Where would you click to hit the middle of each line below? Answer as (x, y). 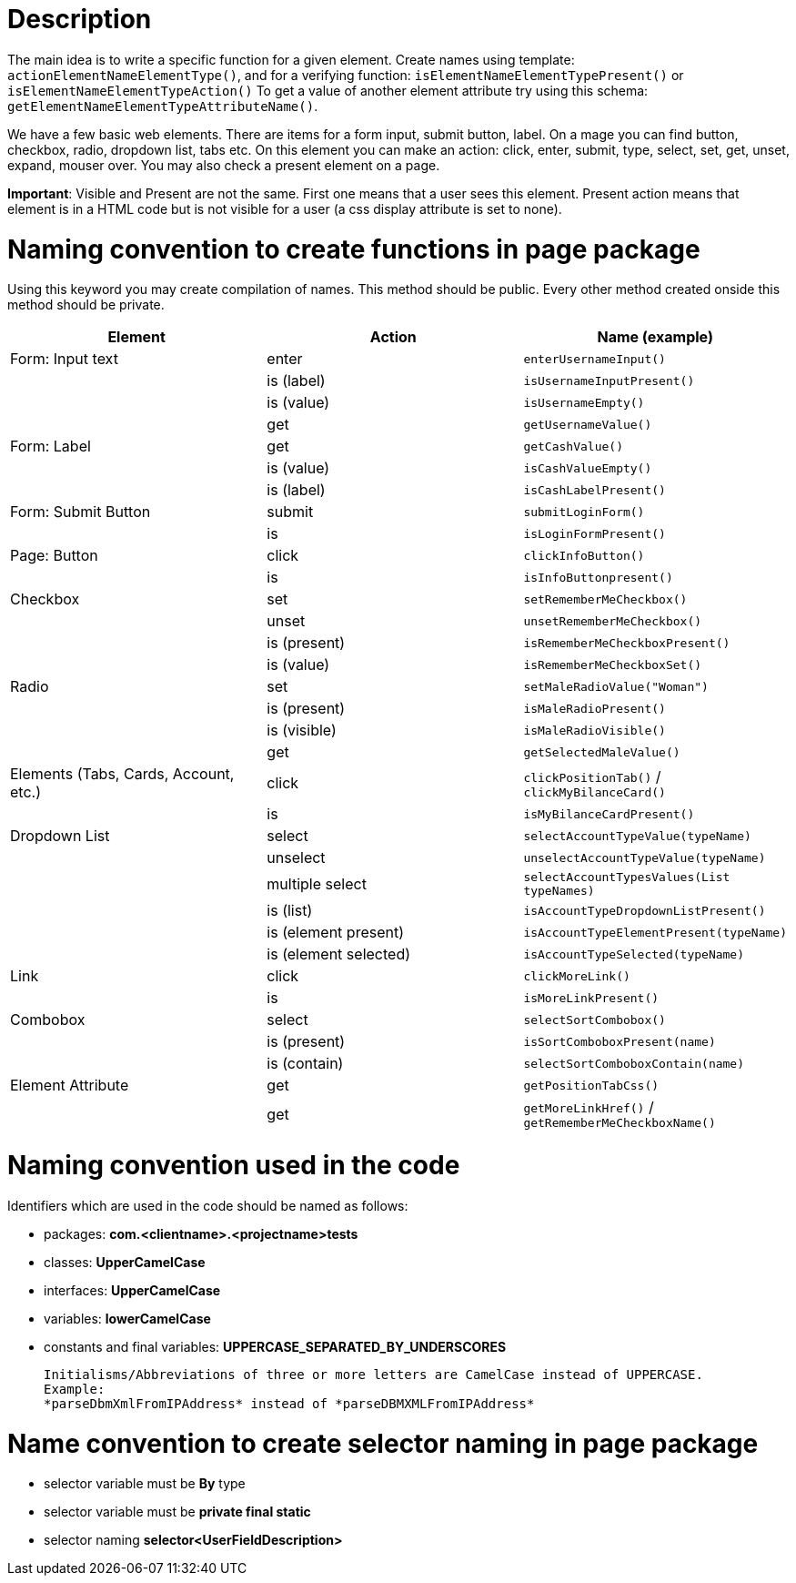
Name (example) (655, 337)
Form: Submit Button (81, 512)
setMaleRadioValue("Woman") (616, 686)
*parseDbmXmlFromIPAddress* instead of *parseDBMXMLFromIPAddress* (289, 1403)
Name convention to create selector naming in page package (383, 1443)
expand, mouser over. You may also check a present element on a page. (224, 165)
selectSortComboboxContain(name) (634, 1063)
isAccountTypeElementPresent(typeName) (655, 932)
